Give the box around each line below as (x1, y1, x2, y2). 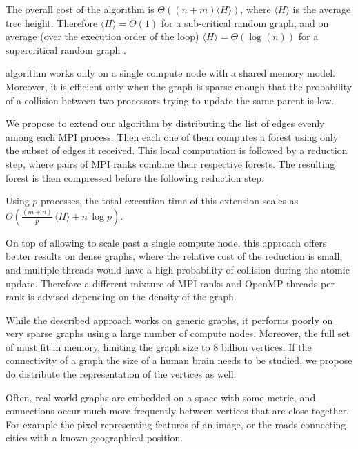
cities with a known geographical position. (6, 430, 183, 445)
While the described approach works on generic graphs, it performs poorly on (6, 312, 333, 327)
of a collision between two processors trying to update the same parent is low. (6, 93, 335, 107)
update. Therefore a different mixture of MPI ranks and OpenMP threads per (6, 276, 335, 290)
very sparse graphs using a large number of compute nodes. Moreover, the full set (6, 326, 350, 341)
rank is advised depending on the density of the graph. (6, 289, 237, 304)
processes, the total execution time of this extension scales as (41, 193, 299, 208)
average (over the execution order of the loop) (6, 29, 199, 44)
